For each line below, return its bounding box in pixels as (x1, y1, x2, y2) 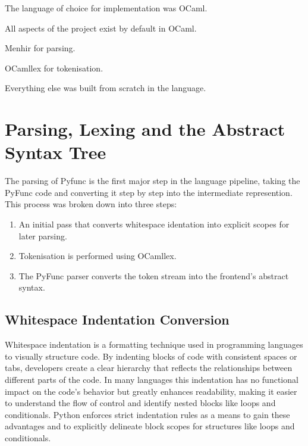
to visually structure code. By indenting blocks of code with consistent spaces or (5, 350, 297, 362)
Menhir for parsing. (5, 42, 76, 54)
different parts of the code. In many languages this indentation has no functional (5, 373, 298, 386)
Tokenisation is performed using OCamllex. (18, 249, 177, 262)
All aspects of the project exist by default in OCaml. (5, 21, 197, 34)
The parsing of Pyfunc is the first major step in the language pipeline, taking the (5, 174, 300, 187)
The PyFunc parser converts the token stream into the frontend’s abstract (18, 269, 289, 282)
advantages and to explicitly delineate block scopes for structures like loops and (5, 420, 295, 432)
